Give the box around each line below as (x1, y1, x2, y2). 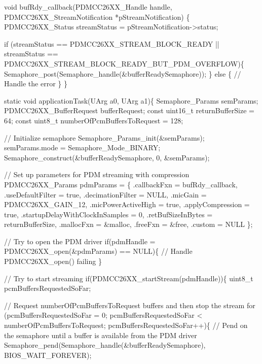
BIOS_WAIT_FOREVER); (4, 349, 92, 360)
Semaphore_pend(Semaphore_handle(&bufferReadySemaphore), (4, 340, 206, 350)
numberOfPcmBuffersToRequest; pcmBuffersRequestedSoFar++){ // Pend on (4, 320, 248, 330)
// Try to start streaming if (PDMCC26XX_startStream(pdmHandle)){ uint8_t (4, 273, 253, 283)
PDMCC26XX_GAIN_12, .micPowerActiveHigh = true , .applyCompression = (4, 199, 250, 210)
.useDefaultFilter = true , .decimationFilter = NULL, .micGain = (4, 189, 207, 200)
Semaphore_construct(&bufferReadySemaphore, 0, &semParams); (4, 152, 210, 162)
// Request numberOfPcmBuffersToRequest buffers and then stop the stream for (4, 300, 255, 310)
